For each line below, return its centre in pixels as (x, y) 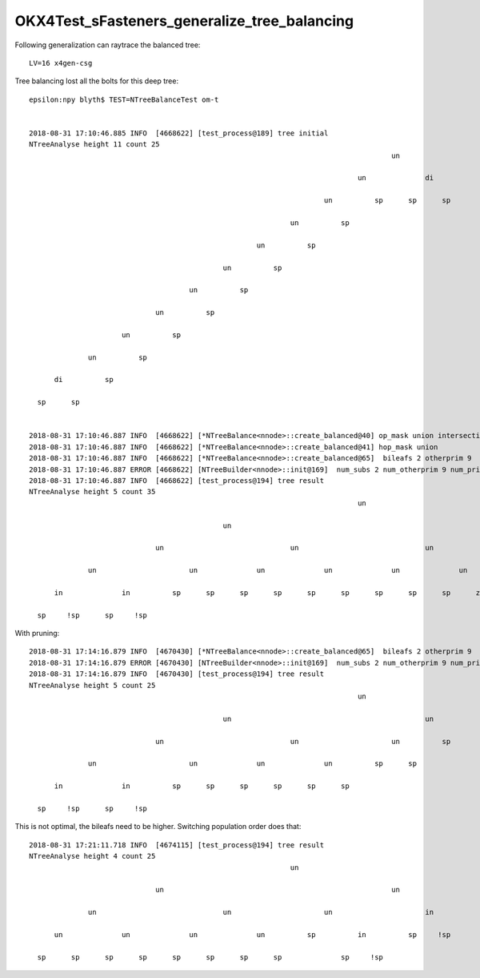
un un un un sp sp (253, 764)
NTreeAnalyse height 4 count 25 (92, 856)
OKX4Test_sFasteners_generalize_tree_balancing (184, 21)
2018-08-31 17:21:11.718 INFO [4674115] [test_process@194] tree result (177, 845)
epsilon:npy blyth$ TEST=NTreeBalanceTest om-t (124, 99)
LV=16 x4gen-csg (61, 63)
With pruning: (37, 634)
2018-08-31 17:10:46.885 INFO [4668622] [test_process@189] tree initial (179, 133)
